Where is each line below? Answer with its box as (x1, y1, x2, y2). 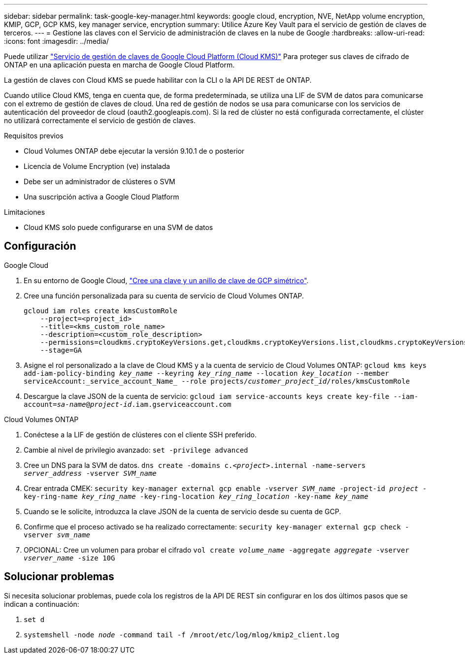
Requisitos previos (4, 132, 64, 140)
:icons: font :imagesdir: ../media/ (4, 37, 109, 45)
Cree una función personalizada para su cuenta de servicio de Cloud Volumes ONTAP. (24, 291, 304, 300)
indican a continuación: (4, 599, 79, 608)
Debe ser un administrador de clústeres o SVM (24, 177, 175, 186)
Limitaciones (4, 208, 45, 216)
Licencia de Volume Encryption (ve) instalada (24, 162, 170, 170)
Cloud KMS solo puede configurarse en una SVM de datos (24, 223, 213, 231)
